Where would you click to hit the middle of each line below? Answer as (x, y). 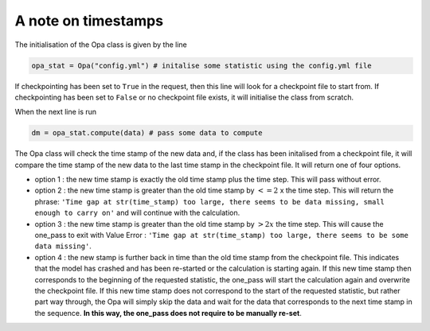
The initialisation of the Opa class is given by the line (101, 45)
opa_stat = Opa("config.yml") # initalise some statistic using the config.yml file (201, 65)
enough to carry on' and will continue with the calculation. (137, 213)
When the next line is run (56, 112)
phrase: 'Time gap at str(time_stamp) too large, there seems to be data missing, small (210, 201)
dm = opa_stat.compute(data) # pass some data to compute (147, 133)
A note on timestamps (89, 21)
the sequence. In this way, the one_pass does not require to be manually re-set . (168, 313)
